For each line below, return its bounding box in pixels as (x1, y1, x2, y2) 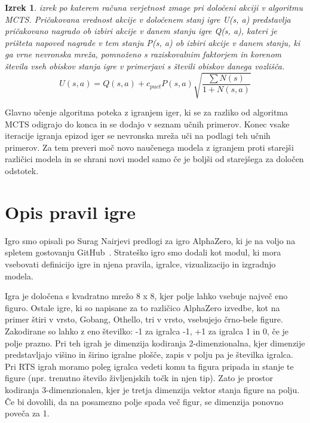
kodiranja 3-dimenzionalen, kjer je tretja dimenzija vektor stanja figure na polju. (5, 383, 300, 395)
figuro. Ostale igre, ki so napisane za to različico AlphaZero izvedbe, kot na (5, 301, 280, 314)
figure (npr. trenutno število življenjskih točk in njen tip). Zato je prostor (5, 372, 273, 384)
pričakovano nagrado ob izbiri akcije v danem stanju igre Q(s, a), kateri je (5, 25, 277, 37)
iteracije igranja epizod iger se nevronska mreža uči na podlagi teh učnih (5, 129, 271, 142)
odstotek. (5, 165, 39, 177)
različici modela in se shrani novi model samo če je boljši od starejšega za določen (5, 153, 304, 165)
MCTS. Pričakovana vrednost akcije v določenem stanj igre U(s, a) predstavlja (5, 13, 291, 25)
